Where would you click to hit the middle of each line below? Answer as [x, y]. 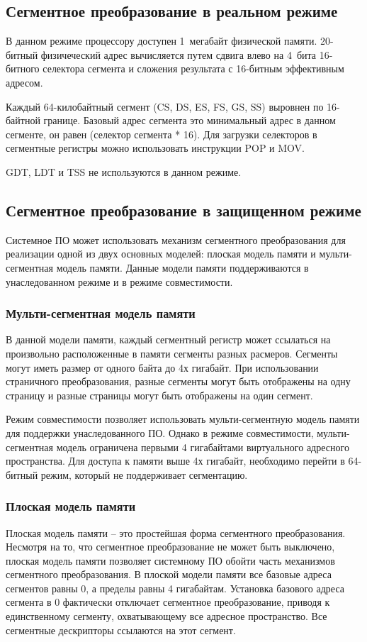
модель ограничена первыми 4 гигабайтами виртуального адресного [203, 447]
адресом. [24, 82]
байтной [23, 120]
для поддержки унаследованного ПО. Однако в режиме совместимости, [160, 432]
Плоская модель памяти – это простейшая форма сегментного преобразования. [176, 532]
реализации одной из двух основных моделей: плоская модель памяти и [161, 254]
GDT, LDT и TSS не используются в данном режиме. [124, 171]
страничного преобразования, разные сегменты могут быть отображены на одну [178, 381]
